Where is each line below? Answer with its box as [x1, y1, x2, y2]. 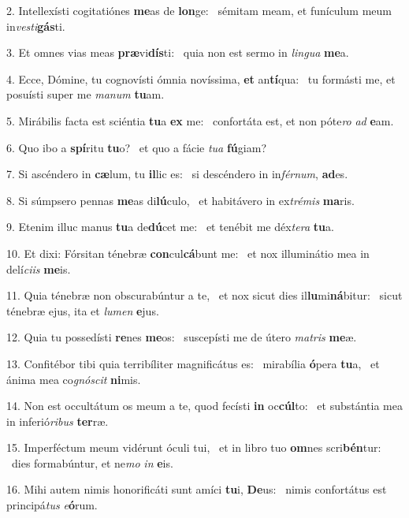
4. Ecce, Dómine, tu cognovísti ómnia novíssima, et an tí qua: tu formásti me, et [6, 70, 396, 87]
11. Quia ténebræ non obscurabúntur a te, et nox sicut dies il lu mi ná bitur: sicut [6, 287, 403, 304]
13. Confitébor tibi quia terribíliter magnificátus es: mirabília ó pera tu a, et [6, 355, 380, 371]
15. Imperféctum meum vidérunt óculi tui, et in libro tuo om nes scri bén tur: [6, 439, 381, 456]
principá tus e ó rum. [6, 497, 98, 513]
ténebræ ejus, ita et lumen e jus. [6, 302, 159, 319]
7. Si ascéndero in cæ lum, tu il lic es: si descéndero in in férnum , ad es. [6, 166, 348, 182]
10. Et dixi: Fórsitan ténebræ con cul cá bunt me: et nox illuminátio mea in [6, 244, 370, 261]
